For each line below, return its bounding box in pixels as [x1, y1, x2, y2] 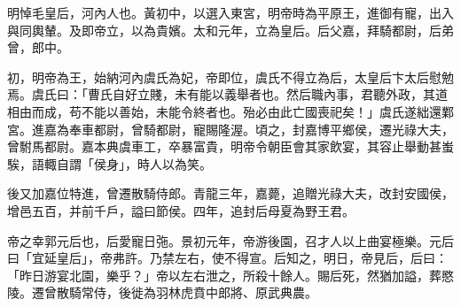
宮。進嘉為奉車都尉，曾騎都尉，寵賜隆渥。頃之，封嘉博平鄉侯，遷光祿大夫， [7, 119, 454, 138]
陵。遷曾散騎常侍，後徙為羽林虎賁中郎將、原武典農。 [7, 283, 317, 302]
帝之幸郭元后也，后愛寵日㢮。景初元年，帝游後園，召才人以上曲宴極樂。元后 [7, 231, 454, 249]
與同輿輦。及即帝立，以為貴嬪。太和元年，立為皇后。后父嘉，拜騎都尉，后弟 [7, 20, 454, 39]
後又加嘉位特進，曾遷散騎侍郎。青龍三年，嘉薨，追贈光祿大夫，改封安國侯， [7, 184, 454, 203]
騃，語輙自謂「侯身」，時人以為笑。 [7, 154, 212, 173]
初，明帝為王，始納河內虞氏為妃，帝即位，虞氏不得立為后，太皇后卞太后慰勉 [7, 67, 454, 86]
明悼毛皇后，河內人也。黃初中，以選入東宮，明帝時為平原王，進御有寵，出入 [7, 4, 454, 21]
